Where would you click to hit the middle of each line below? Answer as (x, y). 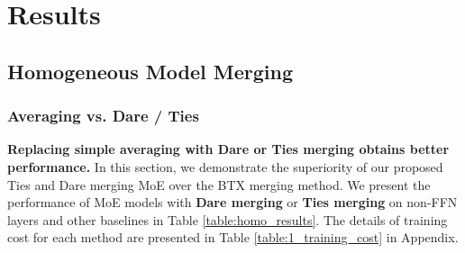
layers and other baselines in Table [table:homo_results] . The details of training (228, 219)
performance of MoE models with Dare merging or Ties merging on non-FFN (232, 202)
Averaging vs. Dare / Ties (103, 116)
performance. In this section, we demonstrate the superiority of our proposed (225, 166)
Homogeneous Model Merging (150, 71)
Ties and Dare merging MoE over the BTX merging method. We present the (219, 184)
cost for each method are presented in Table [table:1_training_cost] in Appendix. (233, 237)
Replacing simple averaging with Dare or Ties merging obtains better (228, 149)
